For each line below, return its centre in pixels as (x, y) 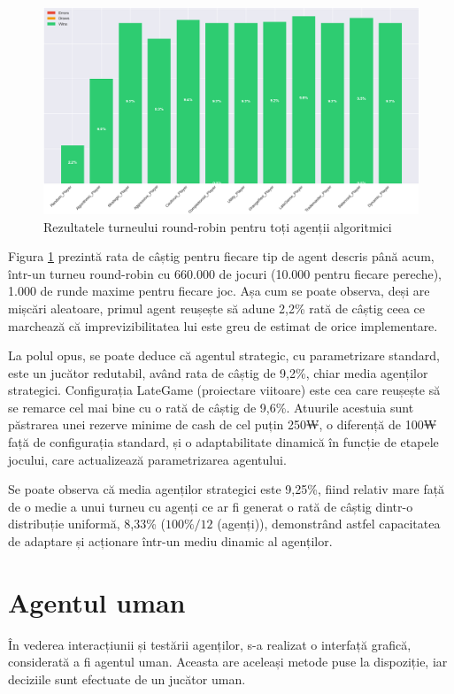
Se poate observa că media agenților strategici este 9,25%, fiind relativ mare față (227, 489)
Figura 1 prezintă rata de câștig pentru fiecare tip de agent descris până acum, (221, 256)
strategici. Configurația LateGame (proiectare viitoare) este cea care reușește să (224, 390)
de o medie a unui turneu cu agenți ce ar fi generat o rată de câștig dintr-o (211, 506)
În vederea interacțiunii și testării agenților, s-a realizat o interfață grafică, (210, 644)
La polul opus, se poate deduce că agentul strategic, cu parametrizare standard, (224, 355)
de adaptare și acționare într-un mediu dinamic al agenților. (170, 541)
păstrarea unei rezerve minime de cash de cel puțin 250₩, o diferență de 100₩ (223, 424)
